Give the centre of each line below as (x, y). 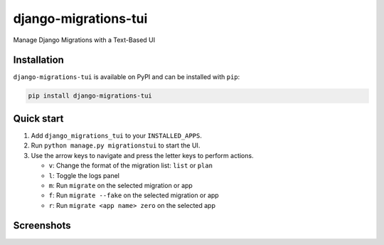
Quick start (38, 119)
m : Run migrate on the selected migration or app (121, 185)
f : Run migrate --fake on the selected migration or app (134, 195)
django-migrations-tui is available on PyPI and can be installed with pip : (127, 77)
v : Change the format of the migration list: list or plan (131, 166)
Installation (38, 60)
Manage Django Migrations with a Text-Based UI (84, 40)
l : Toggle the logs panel (84, 175)
